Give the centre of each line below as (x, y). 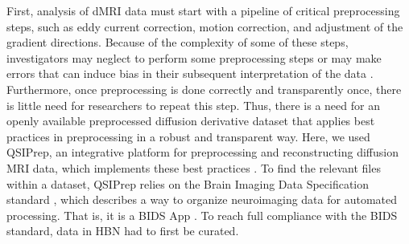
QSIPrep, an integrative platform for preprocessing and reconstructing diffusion (202, 152)
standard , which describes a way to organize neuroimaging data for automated (202, 199)
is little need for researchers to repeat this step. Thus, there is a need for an (193, 105)
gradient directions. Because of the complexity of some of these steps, (178, 42)
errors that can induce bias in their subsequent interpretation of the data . (190, 73)
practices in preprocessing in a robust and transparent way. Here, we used (188, 136)
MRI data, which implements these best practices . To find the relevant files (194, 167)
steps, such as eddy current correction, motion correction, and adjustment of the (205, 26)
